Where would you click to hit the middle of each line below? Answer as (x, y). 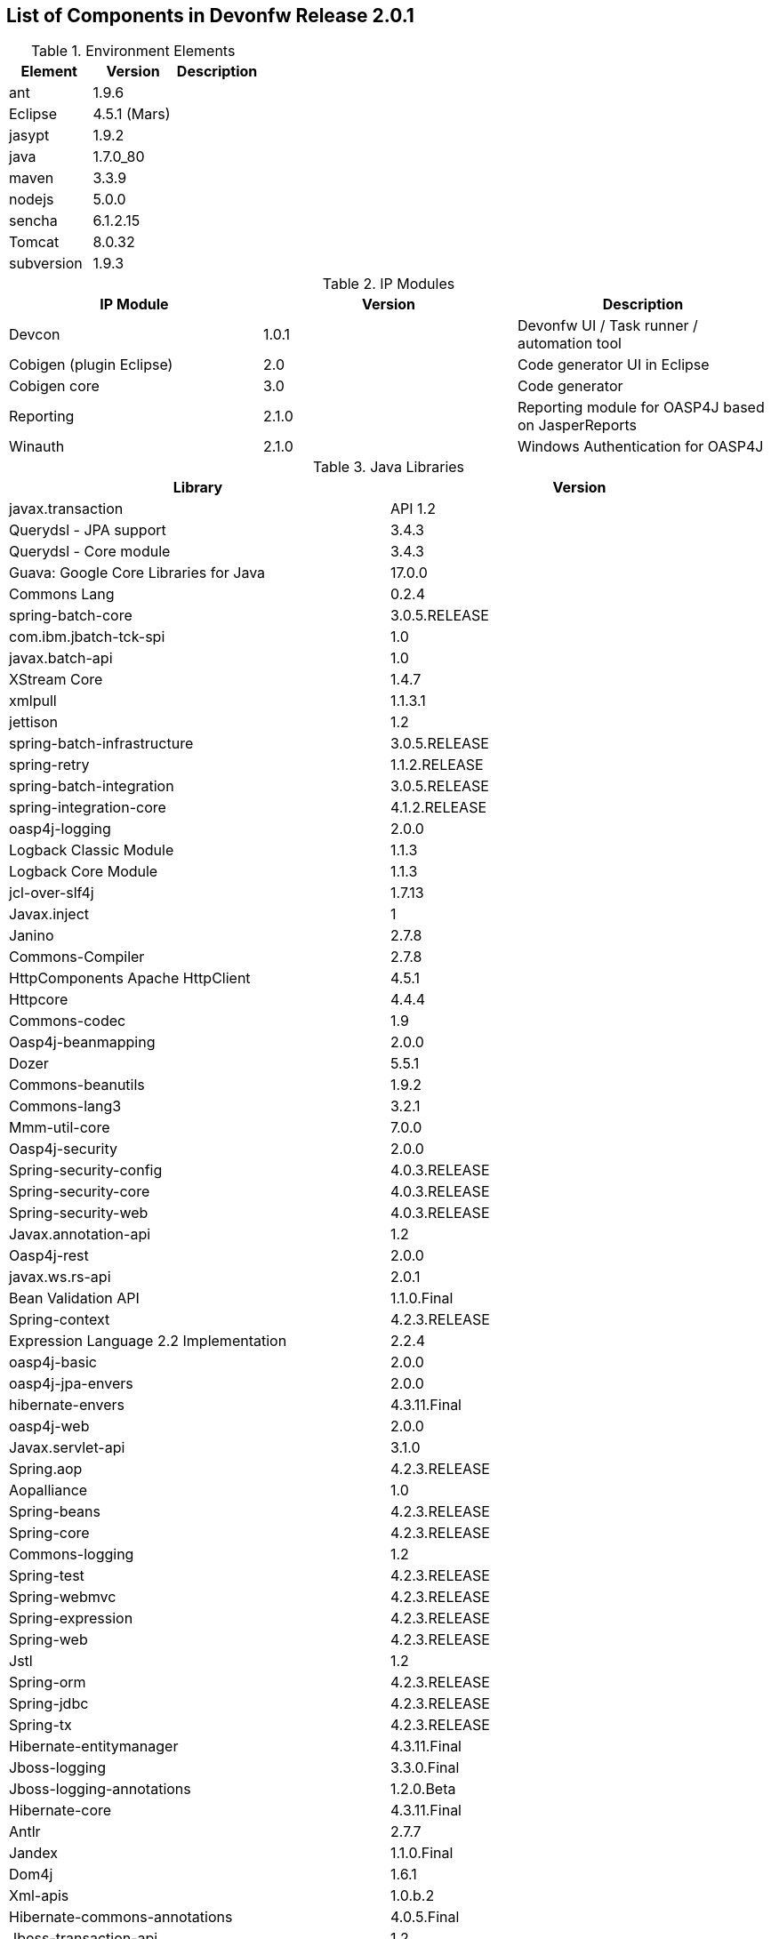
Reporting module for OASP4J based (641, 408)
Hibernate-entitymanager (94, 1747)
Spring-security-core (80, 1192)
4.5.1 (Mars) (132, 114)
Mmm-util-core (60, 1128)
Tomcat (34, 242)
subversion (46, 264)
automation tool (569, 344)
